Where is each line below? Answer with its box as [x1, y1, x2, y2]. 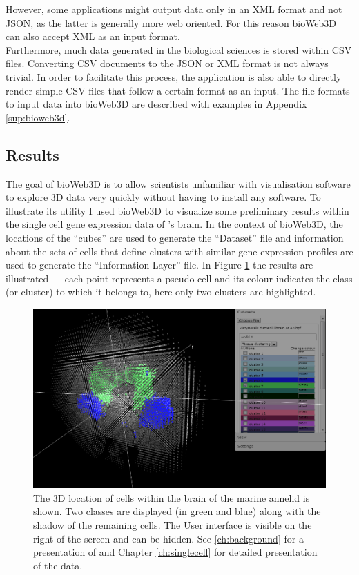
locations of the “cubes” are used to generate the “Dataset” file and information [6, 230, 344, 244]
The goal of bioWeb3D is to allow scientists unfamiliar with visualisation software [6, 176, 351, 191]
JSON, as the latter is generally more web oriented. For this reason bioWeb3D [6, 15, 337, 30]
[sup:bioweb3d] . [6, 110, 70, 124]
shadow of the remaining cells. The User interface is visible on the [33, 518, 312, 532]
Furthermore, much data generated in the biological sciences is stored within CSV [6, 42, 352, 57]
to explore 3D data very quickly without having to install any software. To [6, 190, 321, 204]
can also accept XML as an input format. [6, 29, 180, 43]
